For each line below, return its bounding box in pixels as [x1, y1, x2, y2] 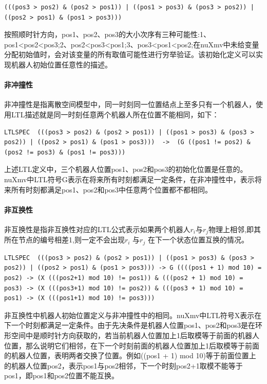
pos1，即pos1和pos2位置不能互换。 [4, 370, 119, 381]
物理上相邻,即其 [208, 223, 261, 234]
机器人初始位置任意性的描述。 [11, 59, 112, 69]
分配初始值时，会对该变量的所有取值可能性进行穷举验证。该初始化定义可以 [4, 49, 256, 60]
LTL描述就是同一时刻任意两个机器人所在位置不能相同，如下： [11, 109, 219, 119]
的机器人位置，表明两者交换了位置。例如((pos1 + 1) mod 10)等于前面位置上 [4, 350, 256, 361]
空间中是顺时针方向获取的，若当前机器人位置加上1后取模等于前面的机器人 [11, 329, 259, 340]
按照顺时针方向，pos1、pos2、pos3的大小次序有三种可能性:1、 [4, 29, 211, 40]
